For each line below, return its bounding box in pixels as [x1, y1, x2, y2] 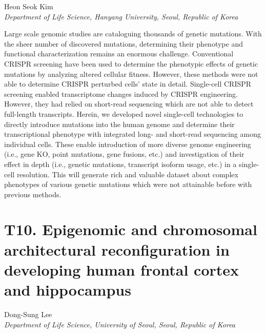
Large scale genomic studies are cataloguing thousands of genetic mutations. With [4, 28, 262, 39]
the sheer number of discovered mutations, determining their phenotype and [4, 38, 243, 49]
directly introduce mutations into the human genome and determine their [4, 118, 235, 129]
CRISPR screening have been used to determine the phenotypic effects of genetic [4, 58, 258, 69]
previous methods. [4, 189, 62, 199]
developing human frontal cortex [4, 259, 239, 280]
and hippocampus [4, 279, 131, 300]
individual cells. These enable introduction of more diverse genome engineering [4, 138, 251, 149]
